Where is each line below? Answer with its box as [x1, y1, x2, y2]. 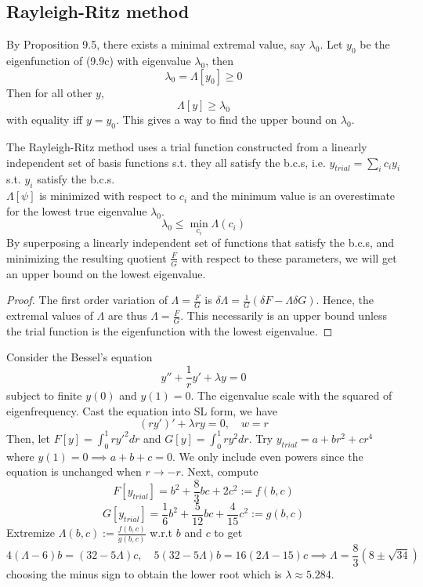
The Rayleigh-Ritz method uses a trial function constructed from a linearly [6, 138, 367, 154]
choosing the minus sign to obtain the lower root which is [6, 565, 282, 582]
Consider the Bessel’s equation [6, 349, 153, 365]
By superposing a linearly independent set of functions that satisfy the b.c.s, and [6, 234, 395, 251]
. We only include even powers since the [172, 447, 363, 464]
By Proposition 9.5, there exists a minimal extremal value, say [6, 36, 305, 53]
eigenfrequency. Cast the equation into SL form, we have [6, 402, 278, 419]
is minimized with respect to [39, 187, 176, 204]
